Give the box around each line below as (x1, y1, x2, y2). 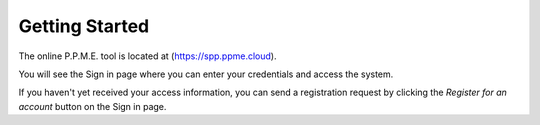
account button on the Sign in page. (18, 100, 167, 112)
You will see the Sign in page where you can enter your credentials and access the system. (18, 68, 394, 80)
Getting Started (18, 15, 150, 37)
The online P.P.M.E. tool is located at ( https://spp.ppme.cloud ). (18, 50, 277, 62)
